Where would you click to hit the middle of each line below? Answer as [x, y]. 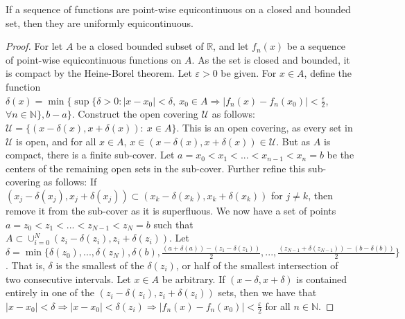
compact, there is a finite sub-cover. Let [90, 155]
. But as [293, 141]
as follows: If [70, 182]
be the [341, 155]
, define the [328, 73]
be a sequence [316, 46]
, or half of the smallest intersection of [257, 265]
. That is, [25, 265]
